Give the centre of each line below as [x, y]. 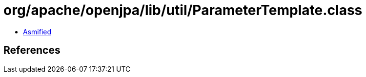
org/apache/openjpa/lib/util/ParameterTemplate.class [183, 10]
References [32, 50]
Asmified [37, 31]
